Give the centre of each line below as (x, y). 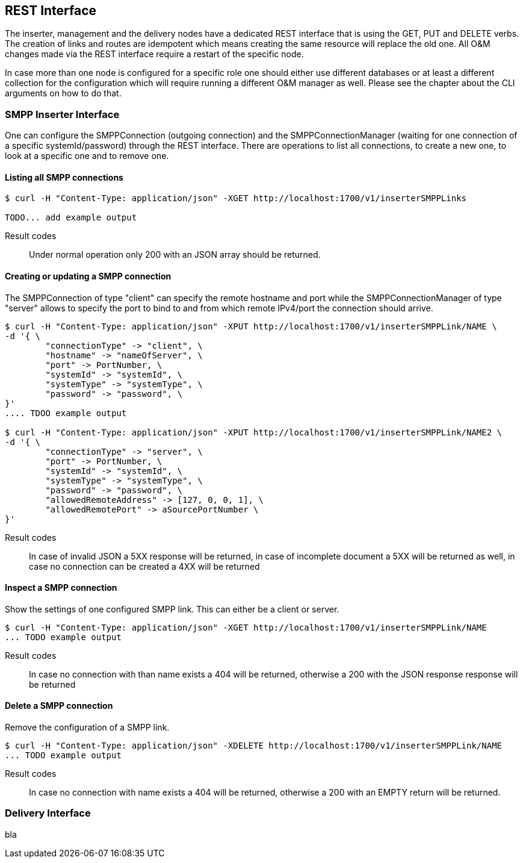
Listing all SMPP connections (64, 177)
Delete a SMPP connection (59, 706)
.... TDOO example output (66, 413)
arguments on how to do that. (63, 93)
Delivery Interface (48, 813)
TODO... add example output (71, 218)
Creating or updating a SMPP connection (88, 276)
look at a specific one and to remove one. (87, 156)
